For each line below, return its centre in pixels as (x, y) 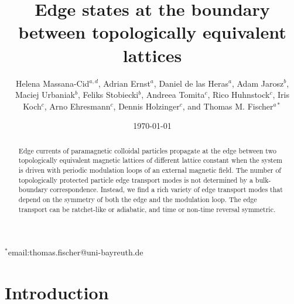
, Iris (281, 95)
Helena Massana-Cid (52, 83)
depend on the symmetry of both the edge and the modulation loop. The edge (138, 199)
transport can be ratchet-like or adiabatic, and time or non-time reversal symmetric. (147, 209)
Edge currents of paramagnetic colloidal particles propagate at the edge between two (147, 150)
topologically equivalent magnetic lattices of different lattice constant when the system (150, 160)
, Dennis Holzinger (146, 106)
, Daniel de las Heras (191, 83)
